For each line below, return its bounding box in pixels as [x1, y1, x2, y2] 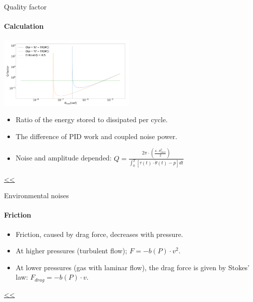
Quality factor [4, 1, 47, 11]
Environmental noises [4, 190, 69, 201]
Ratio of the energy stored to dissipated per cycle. [15, 114, 168, 125]
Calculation [4, 21, 44, 31]
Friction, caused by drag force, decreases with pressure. [15, 228, 183, 239]
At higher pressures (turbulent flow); [15, 245, 127, 256]
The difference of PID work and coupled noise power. [15, 131, 178, 141]
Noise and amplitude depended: [15, 152, 112, 163]
